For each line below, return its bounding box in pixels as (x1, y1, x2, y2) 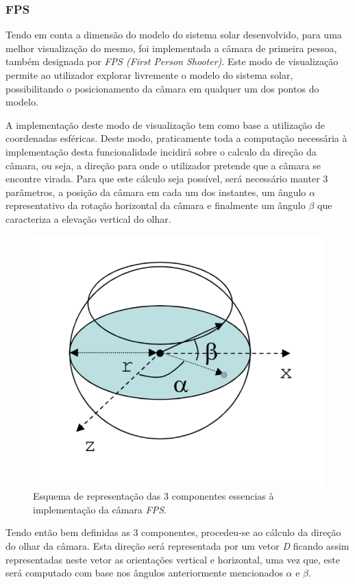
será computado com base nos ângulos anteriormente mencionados (5, 565, 283, 580)
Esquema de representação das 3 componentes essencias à (33, 489, 274, 503)
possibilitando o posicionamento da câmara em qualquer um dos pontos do (5, 81, 319, 95)
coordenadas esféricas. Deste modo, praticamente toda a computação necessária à (5, 131, 347, 145)
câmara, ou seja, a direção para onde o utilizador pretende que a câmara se (5, 158, 321, 172)
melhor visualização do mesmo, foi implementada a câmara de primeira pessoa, (5, 40, 337, 55)
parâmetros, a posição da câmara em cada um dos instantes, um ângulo (5, 184, 306, 199)
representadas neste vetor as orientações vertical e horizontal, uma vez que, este (5, 552, 340, 566)
